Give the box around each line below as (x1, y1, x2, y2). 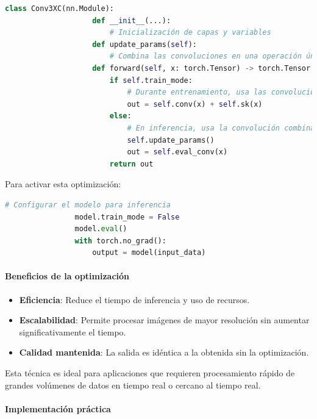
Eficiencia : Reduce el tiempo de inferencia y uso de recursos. (19, 293, 250, 306)
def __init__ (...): (92, 16, 171, 25)
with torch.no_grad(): (74, 236, 166, 245)
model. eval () (74, 224, 127, 234)
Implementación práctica (5, 402, 111, 415)
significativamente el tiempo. (19, 325, 126, 338)
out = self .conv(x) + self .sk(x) (127, 99, 263, 109)
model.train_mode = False (74, 212, 180, 221)
